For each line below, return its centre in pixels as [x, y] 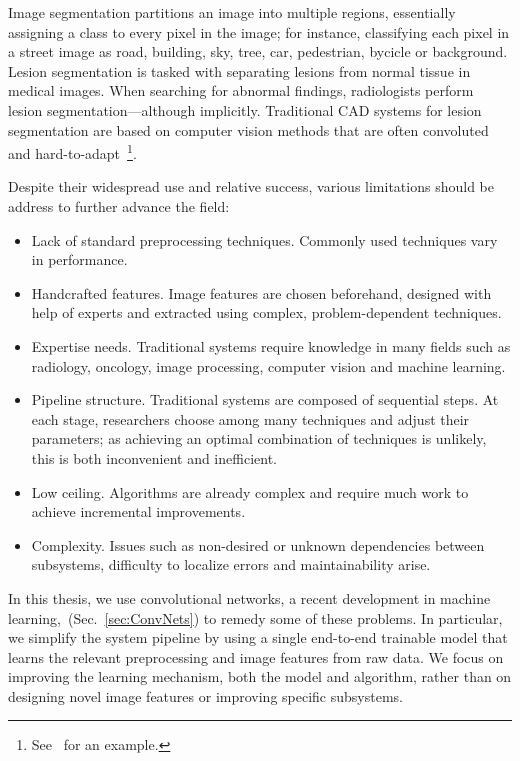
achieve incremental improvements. [138, 511]
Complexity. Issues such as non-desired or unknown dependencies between [258, 544]
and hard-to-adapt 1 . [72, 151]
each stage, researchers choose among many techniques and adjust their [250, 418]
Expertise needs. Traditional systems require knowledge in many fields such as [271, 345]
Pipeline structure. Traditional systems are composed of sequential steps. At [265, 399]
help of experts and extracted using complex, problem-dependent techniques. [266, 312]
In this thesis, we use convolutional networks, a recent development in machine [249, 597]
